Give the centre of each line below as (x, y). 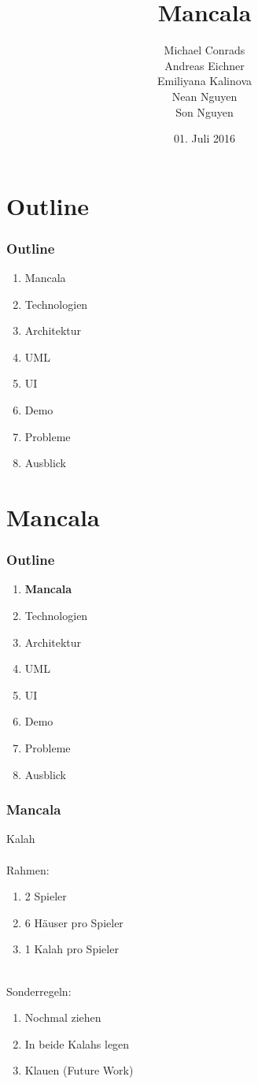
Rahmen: (28, 869)
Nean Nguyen (205, 96)
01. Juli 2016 (205, 138)
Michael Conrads (205, 50)
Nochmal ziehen (63, 1017)
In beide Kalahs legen (77, 1043)
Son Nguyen (205, 111)
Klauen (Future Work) (79, 1070)
